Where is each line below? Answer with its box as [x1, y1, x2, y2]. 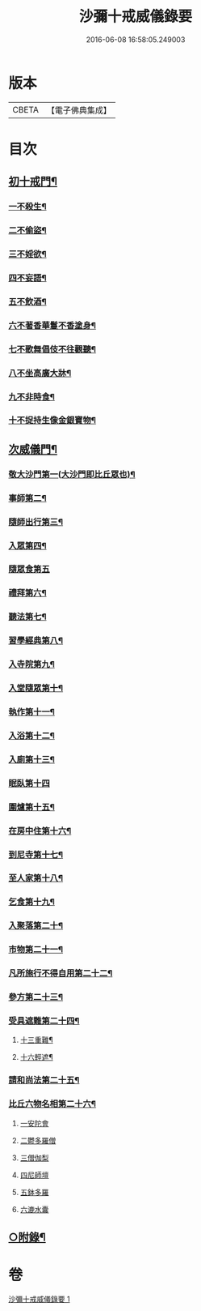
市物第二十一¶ [8, 944, 63, 955]
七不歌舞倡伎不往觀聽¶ [8, 344, 97, 355]
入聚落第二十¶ [8, 920, 63, 932]
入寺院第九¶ [8, 659, 55, 670]
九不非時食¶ [8, 391, 55, 402]
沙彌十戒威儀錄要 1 [8, 1294, 70, 1304]
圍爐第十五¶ [8, 801, 55, 813]
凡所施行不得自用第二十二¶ [8, 967, 113, 979]
